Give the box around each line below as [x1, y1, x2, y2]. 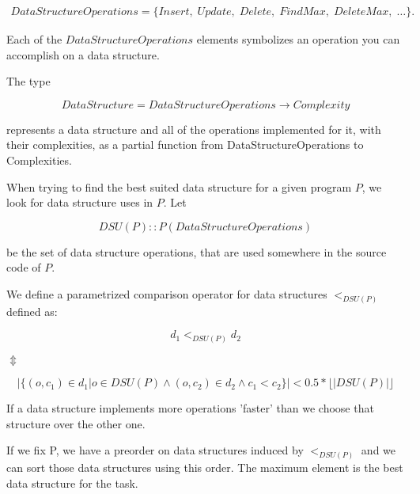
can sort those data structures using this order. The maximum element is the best [6, 459, 403, 476]
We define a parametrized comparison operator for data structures [6, 285, 327, 302]
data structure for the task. [6, 474, 138, 491]
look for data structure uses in [6, 194, 153, 211]
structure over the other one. [6, 415, 146, 431]
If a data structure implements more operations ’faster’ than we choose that [6, 400, 374, 416]
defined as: [6, 302, 58, 319]
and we [361, 442, 396, 458]
